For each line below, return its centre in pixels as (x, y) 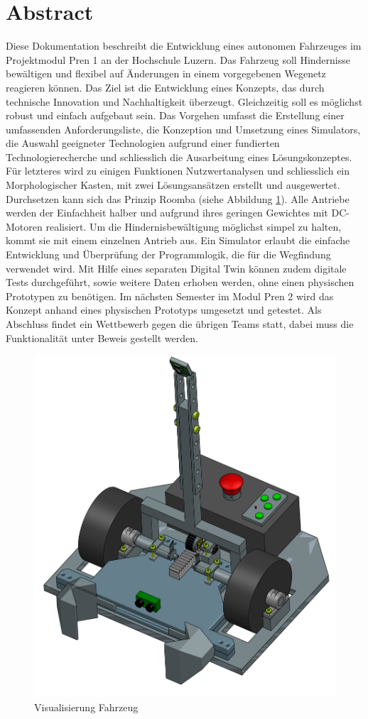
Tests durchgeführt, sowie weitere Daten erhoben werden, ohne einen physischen (180, 282)
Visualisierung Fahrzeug (86, 707)
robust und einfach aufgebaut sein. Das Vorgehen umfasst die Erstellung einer (175, 115)
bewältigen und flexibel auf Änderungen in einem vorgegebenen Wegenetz (166, 73)
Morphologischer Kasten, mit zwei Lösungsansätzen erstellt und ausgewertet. (173, 185)
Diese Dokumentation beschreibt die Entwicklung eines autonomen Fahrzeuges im (184, 46)
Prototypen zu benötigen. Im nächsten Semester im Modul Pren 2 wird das (170, 296)
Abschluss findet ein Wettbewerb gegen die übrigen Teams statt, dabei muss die (180, 324)
